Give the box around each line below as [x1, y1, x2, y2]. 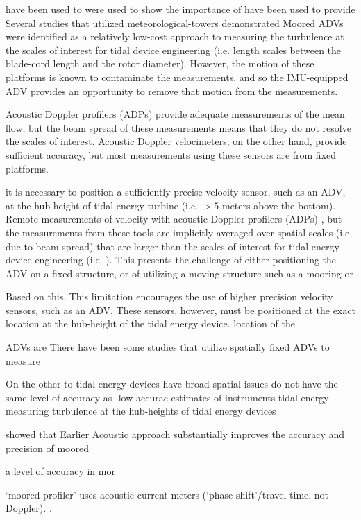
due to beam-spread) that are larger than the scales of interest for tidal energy [6, 239, 339, 253]
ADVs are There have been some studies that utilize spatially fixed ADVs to [6, 340, 330, 354]
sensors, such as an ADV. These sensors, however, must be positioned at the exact [6, 302, 355, 317]
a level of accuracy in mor [6, 464, 115, 478]
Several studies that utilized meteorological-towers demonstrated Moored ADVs [6, 15, 344, 30]
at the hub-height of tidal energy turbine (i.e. [6, 198, 199, 212]
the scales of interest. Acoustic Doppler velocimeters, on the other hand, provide [6, 134, 347, 148]
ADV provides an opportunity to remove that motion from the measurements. [6, 83, 338, 98]
